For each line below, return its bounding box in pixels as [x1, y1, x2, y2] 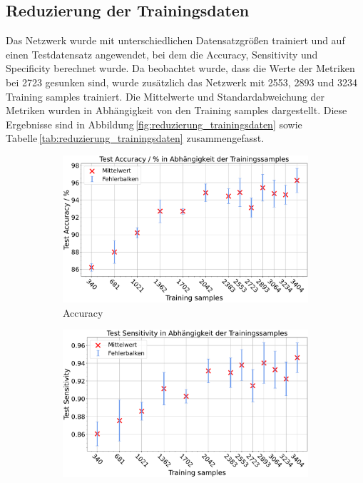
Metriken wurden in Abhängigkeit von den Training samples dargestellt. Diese [6, 103, 347, 118]
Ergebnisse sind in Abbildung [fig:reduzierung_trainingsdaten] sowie [6, 116, 302, 131]
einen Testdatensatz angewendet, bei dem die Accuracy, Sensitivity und [6, 46, 318, 61]
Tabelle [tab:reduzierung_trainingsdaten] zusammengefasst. [6, 131, 265, 146]
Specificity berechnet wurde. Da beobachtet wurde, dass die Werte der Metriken [6, 61, 355, 76]
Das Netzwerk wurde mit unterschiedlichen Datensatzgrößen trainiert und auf [6, 33, 345, 48]
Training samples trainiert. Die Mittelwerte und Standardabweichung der [6, 88, 325, 103]
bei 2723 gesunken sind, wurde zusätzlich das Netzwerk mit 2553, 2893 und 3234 [6, 74, 358, 89]
